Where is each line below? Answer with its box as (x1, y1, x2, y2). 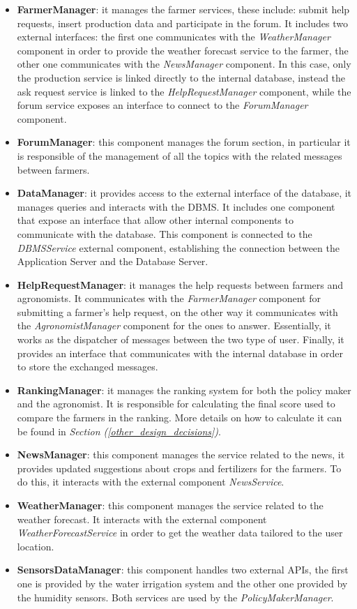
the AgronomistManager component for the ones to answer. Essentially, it (17, 318, 331, 333)
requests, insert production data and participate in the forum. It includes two (17, 15, 349, 30)
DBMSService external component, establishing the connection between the (17, 240, 340, 255)
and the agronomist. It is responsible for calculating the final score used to (17, 396, 335, 411)
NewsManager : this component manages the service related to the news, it (17, 447, 345, 462)
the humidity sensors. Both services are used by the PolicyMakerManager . (17, 589, 334, 604)
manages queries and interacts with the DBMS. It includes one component (17, 199, 335, 213)
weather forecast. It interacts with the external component (17, 511, 267, 526)
